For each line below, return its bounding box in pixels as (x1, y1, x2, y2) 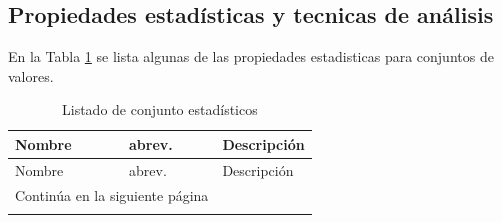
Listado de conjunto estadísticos (62, 99, 258, 120)
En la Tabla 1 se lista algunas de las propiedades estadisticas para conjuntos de (8, 46, 494, 67)
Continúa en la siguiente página (15, 184, 209, 205)
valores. (8, 65, 54, 86)
